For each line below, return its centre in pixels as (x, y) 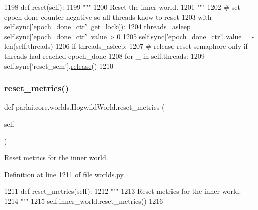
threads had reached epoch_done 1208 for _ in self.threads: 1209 (104, 56)
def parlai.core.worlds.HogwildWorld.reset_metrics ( (84, 107)
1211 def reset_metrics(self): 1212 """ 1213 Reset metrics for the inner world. (123, 191)
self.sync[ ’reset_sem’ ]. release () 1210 (59, 66)
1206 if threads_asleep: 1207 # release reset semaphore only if (152, 46)
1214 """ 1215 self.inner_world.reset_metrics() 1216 (84, 201)
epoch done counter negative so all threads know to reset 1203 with (108, 16)
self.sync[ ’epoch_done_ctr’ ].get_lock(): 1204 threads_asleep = (101, 26)
